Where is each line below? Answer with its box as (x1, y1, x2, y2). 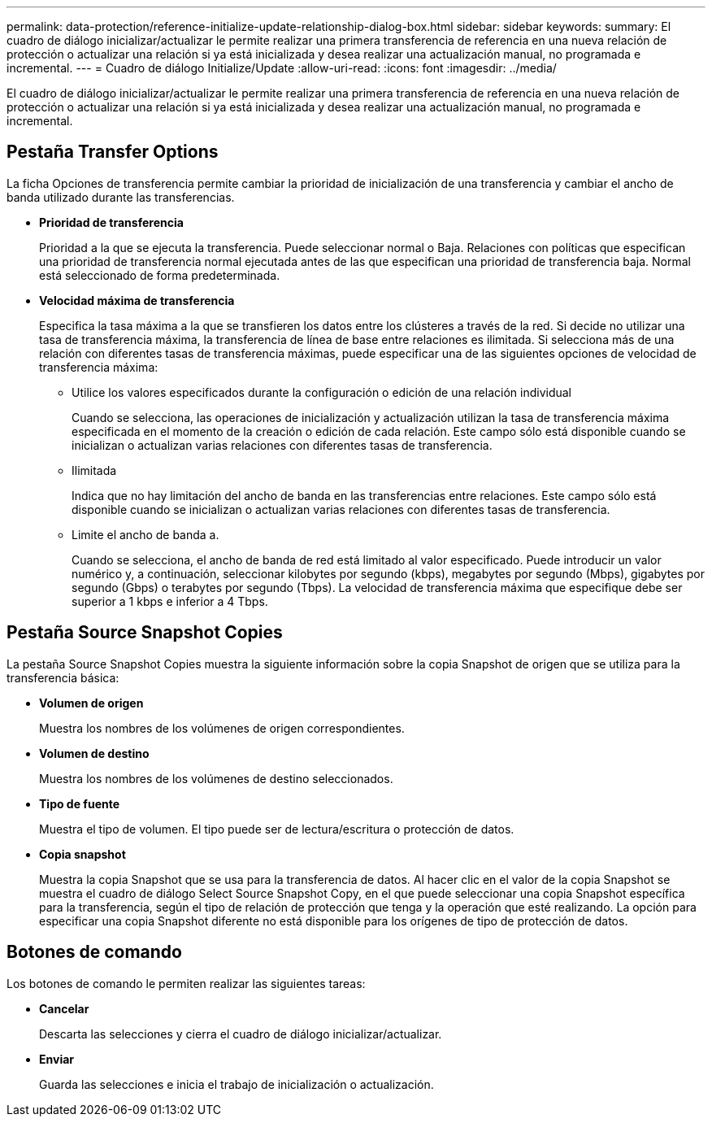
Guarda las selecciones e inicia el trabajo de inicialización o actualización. (39, 1077, 434, 1091)
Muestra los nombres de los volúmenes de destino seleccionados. (39, 771, 393, 786)
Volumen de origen (39, 695, 144, 710)
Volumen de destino (39, 746, 150, 760)
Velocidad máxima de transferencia (39, 293, 235, 307)
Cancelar (39, 1001, 89, 1016)
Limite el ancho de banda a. (72, 527, 219, 542)
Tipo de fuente (39, 796, 120, 811)
